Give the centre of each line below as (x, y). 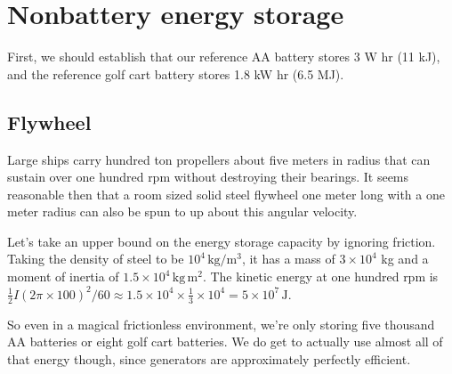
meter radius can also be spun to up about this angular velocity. (182, 211)
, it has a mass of (288, 259)
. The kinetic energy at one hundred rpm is (320, 276)
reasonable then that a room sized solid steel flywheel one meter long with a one (226, 194)
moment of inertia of (63, 276)
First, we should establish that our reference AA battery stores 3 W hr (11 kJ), (224, 57)
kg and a (405, 259)
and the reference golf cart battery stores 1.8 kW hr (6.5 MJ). (176, 73)
